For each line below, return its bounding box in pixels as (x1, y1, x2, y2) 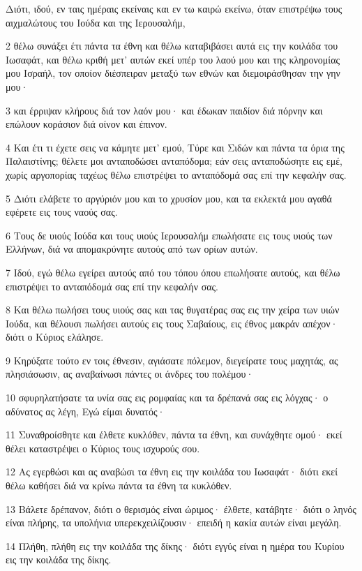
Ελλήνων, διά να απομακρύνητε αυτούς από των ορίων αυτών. (6, 242, 258, 256)
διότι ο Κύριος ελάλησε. (6, 329, 104, 344)
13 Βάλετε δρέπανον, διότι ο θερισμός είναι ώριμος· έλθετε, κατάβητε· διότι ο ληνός (6, 501, 356, 516)
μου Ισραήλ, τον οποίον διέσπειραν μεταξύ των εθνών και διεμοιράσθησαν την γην (6, 66, 340, 80)
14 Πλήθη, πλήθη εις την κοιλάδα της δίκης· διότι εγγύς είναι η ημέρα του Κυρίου (6, 538, 345, 553)
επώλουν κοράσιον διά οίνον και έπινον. (6, 117, 167, 131)
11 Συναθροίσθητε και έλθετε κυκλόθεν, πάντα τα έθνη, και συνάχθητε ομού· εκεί (6, 427, 342, 442)
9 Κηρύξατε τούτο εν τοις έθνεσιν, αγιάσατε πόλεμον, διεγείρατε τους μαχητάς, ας (6, 353, 338, 367)
